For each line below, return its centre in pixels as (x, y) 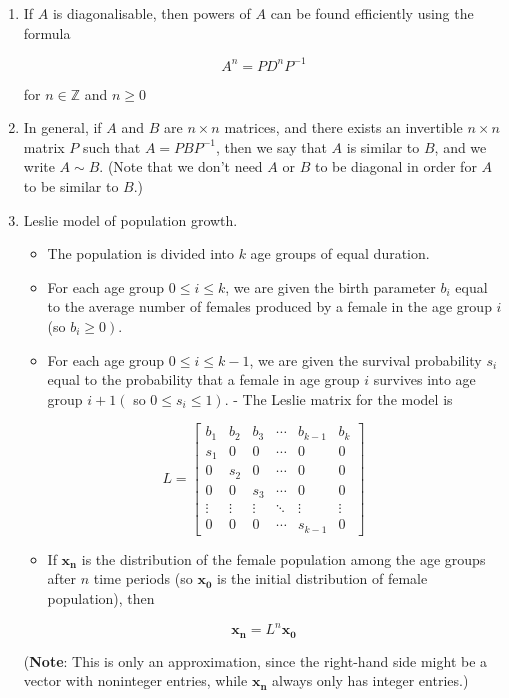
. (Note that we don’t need (181, 166)
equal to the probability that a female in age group (203, 379)
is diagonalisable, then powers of (151, 13)
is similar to (383, 146)
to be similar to (71, 186)
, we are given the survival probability (365, 359)
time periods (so (143, 578)
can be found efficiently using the (372, 13)
